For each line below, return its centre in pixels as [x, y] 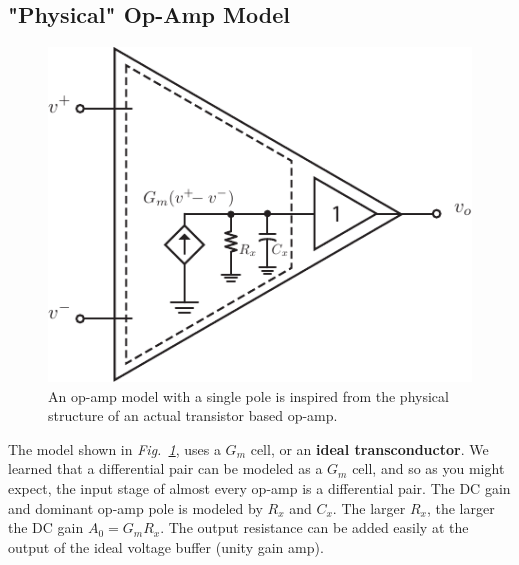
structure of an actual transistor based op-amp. [193, 415]
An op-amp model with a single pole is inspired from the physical [248, 395]
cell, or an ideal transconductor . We [369, 448]
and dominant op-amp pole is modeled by [135, 507]
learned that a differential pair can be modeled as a [165, 468]
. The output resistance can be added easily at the [314, 527]
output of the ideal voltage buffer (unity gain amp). [166, 546]
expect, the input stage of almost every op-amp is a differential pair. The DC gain [259, 488]
